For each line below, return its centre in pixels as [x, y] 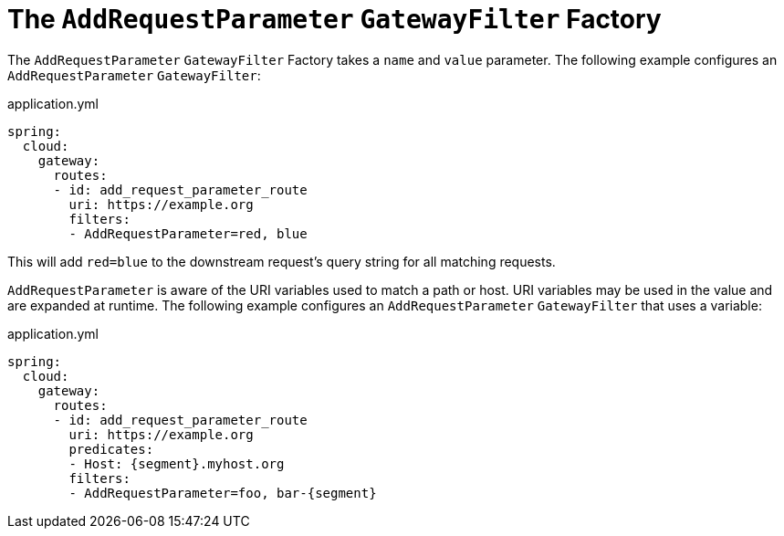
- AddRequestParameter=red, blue [188, 233]
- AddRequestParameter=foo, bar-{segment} [223, 493]
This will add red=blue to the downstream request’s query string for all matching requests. [282, 261]
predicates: [111, 449]
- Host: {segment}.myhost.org [177, 463]
